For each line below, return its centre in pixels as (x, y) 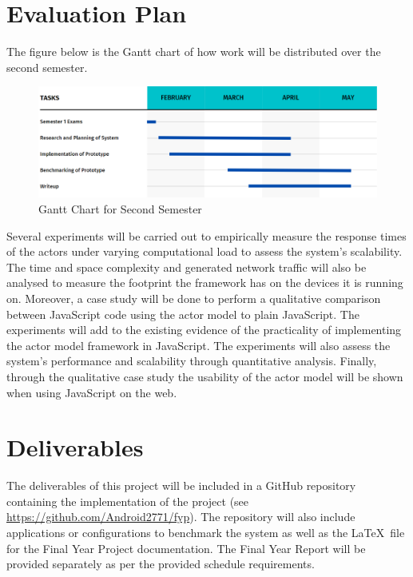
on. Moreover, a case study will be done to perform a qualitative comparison (194, 298)
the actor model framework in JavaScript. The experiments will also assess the (199, 345)
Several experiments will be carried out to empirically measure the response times (206, 235)
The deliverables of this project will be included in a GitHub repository (181, 485)
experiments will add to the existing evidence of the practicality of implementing (204, 330)
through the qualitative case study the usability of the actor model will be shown (205, 376)
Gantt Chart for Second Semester (120, 209)
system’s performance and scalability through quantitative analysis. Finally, (192, 361)
